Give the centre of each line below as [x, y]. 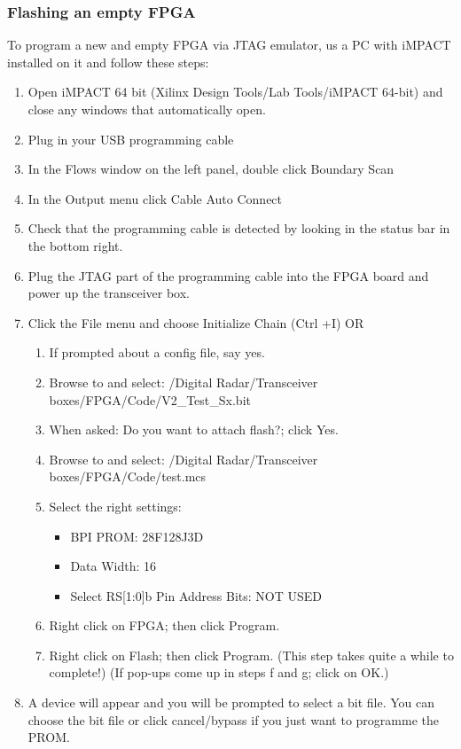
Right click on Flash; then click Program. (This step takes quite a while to [251, 655]
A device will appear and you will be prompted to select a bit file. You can [231, 702]
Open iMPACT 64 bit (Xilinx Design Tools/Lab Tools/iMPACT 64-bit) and [235, 92]
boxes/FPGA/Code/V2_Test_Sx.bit [150, 399]
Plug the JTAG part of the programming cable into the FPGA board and [228, 275]
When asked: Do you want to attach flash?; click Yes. [194, 429]
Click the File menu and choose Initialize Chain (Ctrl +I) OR [196, 322]
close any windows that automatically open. [147, 109]
